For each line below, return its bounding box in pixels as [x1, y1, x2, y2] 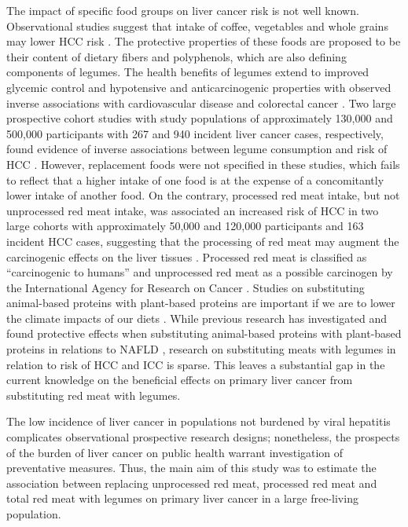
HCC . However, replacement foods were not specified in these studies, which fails [6, 156, 400, 172]
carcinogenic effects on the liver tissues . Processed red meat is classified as [6, 248, 367, 265]
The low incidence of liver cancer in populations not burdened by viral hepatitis [6, 413, 391, 430]
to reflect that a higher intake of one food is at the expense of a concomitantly [6, 171, 384, 188]
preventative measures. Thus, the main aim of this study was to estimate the [6, 459, 377, 476]
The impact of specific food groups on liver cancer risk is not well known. [6, 2, 359, 18]
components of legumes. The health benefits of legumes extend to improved [6, 64, 369, 80]
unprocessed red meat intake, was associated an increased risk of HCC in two [6, 202, 379, 218]
